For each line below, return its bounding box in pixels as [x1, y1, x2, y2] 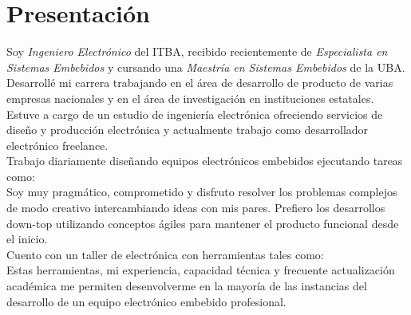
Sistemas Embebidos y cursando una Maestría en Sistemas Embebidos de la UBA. [6, 58, 405, 75]
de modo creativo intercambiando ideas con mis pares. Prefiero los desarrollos [6, 199, 385, 216]
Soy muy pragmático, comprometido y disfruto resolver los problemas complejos [6, 183, 397, 200]
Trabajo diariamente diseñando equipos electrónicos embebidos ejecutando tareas [6, 152, 403, 169]
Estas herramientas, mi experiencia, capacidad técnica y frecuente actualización [6, 262, 395, 278]
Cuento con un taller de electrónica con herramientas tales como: [6, 246, 324, 262]
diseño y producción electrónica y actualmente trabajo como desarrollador [6, 121, 369, 138]
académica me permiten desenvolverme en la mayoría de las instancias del [6, 278, 367, 294]
